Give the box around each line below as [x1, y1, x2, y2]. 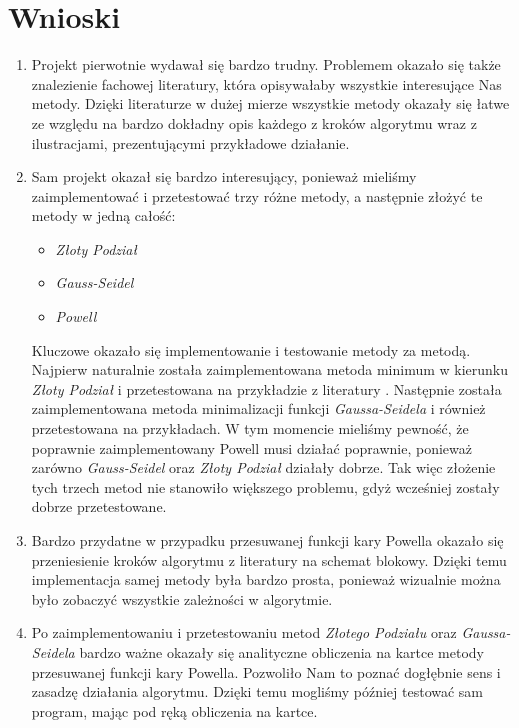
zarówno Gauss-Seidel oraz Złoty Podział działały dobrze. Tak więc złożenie [31, 457, 496, 478]
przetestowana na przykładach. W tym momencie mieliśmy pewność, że [31, 418, 469, 439]
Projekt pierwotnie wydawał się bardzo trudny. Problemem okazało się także [31, 54, 501, 75]
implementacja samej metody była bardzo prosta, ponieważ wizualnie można [31, 569, 501, 590]
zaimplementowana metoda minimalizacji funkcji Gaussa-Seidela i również [31, 398, 486, 419]
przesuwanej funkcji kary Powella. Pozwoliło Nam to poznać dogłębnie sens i [31, 661, 501, 682]
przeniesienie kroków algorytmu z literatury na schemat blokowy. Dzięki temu [31, 549, 507, 570]
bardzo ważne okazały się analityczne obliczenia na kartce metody [79, 641, 485, 662]
